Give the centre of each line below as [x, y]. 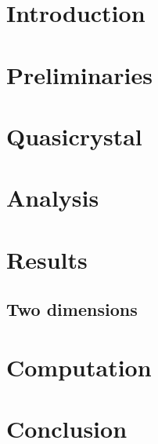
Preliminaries [79, 74]
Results [47, 259]
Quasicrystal [74, 136]
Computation [79, 367]
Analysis [53, 198]
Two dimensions [72, 309]
